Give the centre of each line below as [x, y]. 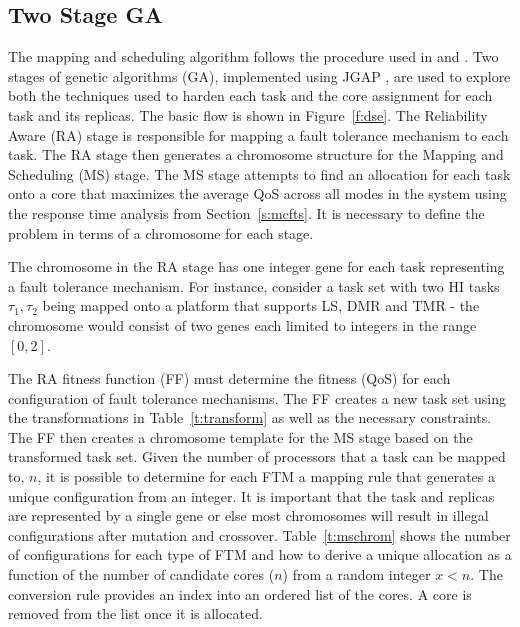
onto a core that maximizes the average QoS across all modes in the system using [257, 193]
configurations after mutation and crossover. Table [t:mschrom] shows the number [259, 534]
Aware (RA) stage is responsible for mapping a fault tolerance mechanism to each [258, 134]
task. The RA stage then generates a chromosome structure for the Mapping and [256, 154]
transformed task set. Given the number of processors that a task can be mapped [257, 456]
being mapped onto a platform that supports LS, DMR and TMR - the [261, 305]
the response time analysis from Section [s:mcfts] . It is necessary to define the [246, 212]
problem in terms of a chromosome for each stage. [161, 232]
